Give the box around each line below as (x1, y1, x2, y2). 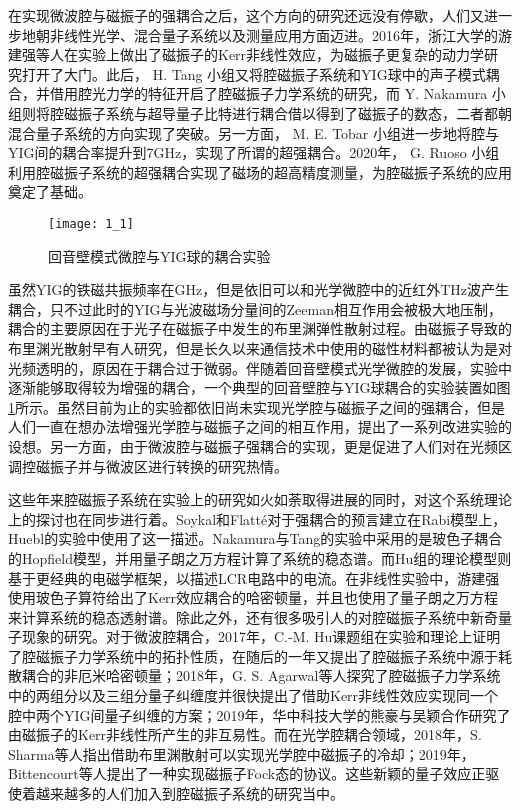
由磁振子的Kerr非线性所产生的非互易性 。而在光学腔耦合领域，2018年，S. (8, 724, 482, 745)
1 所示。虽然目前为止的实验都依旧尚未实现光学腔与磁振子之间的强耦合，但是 (8, 396, 505, 417)
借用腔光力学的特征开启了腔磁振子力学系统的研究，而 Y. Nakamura (49, 83, 488, 104)
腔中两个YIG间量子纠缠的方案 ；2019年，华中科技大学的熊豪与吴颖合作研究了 (8, 704, 511, 725)
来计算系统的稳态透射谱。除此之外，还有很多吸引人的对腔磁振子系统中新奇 (8, 606, 498, 627)
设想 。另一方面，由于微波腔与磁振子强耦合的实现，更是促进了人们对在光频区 (8, 435, 512, 456)
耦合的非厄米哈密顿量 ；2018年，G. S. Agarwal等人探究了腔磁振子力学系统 (21, 665, 501, 686)
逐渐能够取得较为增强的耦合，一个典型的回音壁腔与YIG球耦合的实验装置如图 (8, 377, 511, 398)
